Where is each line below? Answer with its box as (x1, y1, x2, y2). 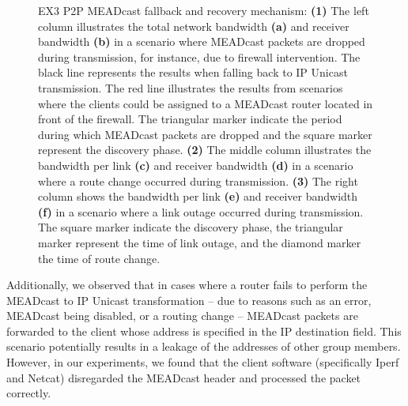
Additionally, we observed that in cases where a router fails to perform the (6, 276, 368, 293)
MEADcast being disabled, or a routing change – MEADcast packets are (6, 307, 358, 324)
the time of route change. (38, 250, 161, 266)
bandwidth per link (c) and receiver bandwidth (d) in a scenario (38, 156, 353, 173)
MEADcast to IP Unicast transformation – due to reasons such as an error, (6, 291, 372, 308)
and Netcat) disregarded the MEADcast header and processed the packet (6, 369, 361, 385)
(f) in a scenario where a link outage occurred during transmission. (38, 203, 364, 220)
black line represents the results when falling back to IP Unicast (38, 64, 348, 81)
